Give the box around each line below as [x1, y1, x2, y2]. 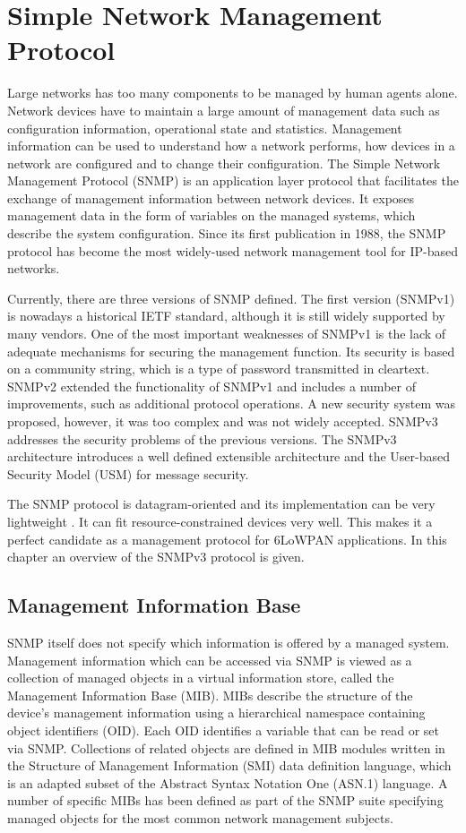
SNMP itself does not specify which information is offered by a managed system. [7, 632, 450, 651]
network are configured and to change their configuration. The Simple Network [7, 153, 441, 172]
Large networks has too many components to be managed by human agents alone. [7, 83, 458, 102]
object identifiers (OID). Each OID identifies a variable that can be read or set [7, 720, 440, 739]
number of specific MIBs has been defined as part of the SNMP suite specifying [7, 791, 444, 810]
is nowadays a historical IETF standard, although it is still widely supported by [7, 306, 445, 325]
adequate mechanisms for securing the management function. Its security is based [7, 341, 455, 360]
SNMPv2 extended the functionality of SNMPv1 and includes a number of [7, 376, 416, 395]
